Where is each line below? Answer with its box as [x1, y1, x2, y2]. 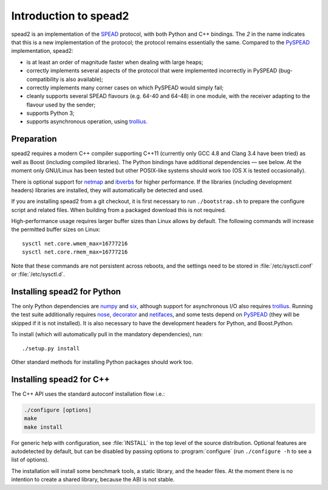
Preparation [11, 134, 57, 144]
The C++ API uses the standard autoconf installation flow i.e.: [11, 390, 165, 398]
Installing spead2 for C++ [11, 374, 110, 384]
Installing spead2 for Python [11, 286, 121, 297]
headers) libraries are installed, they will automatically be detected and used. [11, 186, 203, 194]
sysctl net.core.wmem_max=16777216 [22, 240, 128, 247]
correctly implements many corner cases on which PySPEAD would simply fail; [26, 84, 224, 91]
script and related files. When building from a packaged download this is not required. [11, 206, 227, 213]
